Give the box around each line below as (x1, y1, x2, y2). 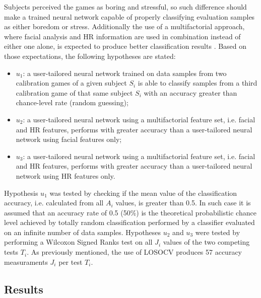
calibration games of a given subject (16, 78, 127, 88)
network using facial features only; (16, 134, 122, 144)
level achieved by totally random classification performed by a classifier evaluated (4, 217, 255, 228)
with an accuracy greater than (144, 87, 237, 98)
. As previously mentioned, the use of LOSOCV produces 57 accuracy (27, 247, 242, 257)
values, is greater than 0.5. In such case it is (115, 197, 251, 208)
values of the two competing (163, 237, 250, 247)
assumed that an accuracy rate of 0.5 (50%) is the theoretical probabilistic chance (4, 207, 256, 217)
